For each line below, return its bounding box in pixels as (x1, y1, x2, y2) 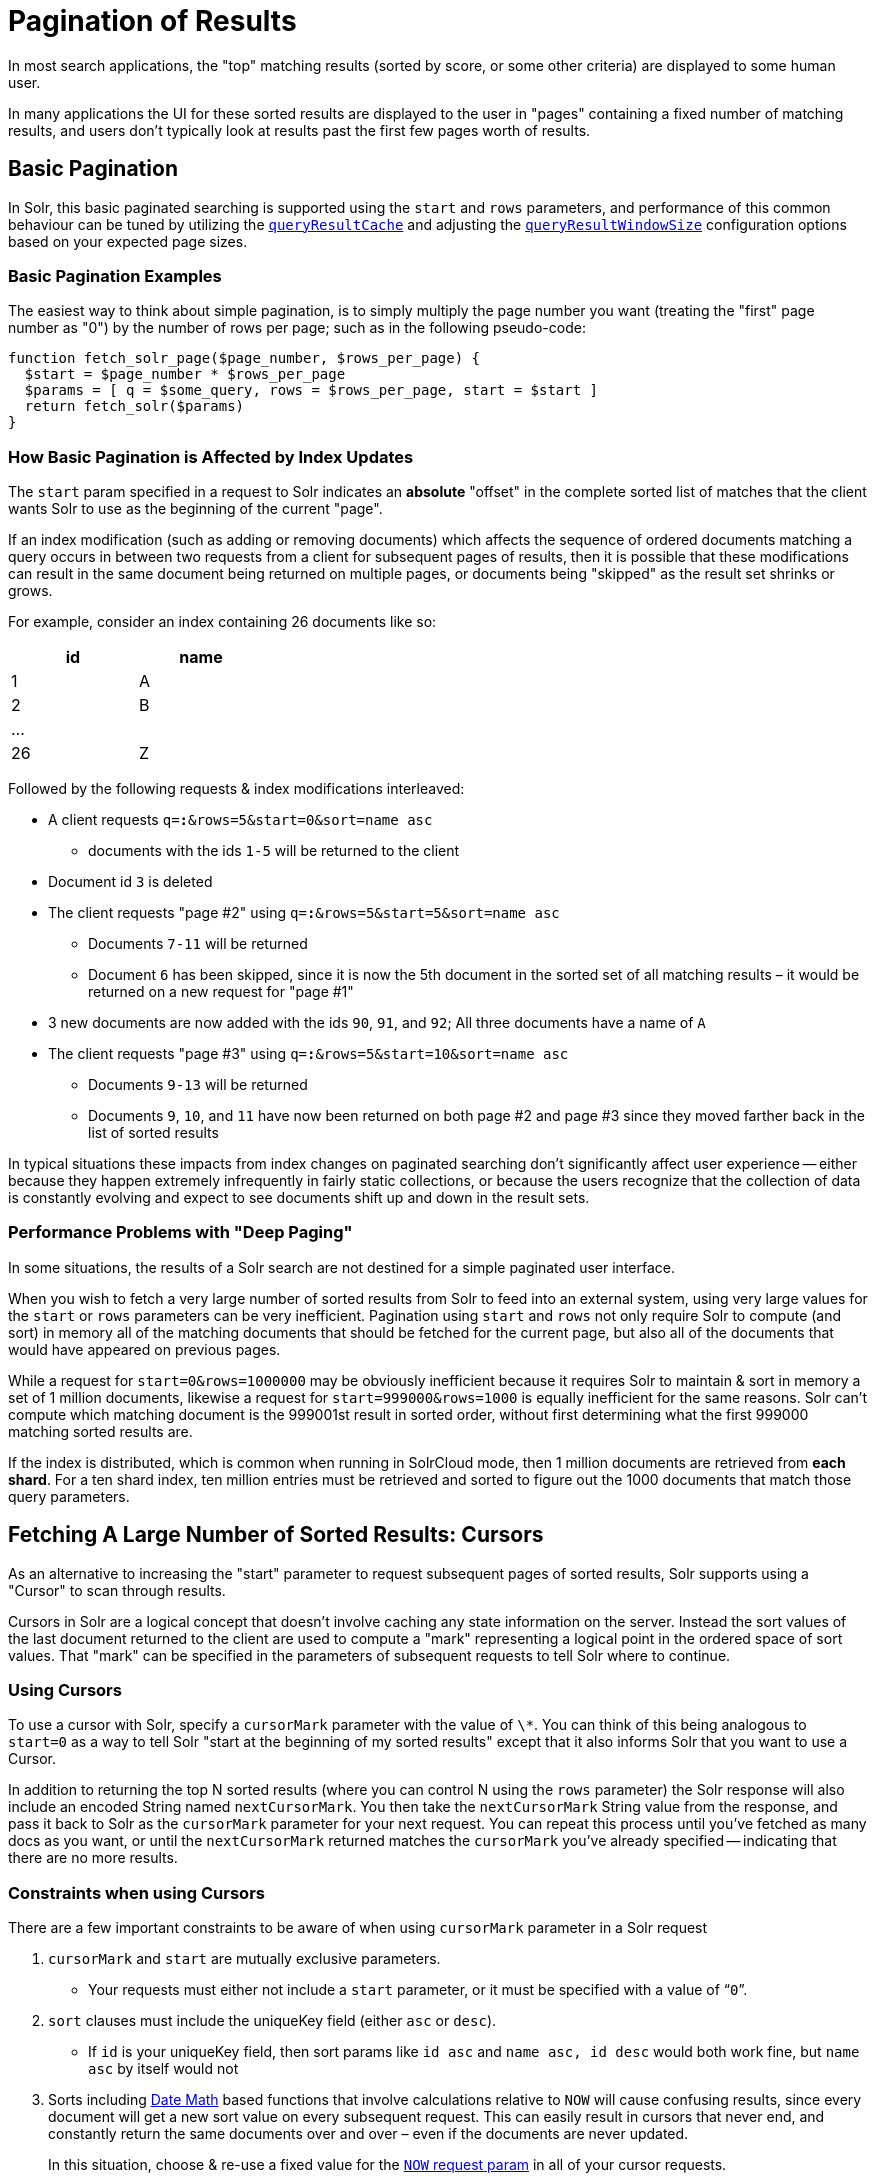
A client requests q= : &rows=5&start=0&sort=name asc (48, 811, 433, 829)
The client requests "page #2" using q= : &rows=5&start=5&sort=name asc (48, 904, 560, 922)
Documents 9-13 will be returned (88, 1076, 308, 1094)
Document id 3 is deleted (48, 873, 213, 891)
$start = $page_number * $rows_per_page (24, 366, 346, 383)
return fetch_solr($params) (24, 398, 245, 415)
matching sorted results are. (8, 1422, 193, 1440)
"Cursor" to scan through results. (8, 1581, 226, 1599)
